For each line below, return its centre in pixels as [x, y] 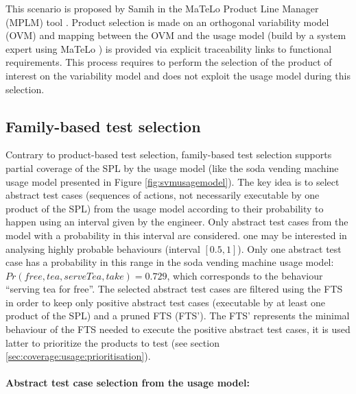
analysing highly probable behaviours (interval [103, 248]
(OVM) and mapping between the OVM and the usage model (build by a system [176, 35]
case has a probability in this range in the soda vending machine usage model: [170, 262]
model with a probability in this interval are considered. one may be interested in [176, 235]
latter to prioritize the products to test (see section [112, 342]
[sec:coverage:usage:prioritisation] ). [78, 356]
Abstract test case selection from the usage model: [128, 383]
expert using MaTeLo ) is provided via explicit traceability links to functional [169, 48]
